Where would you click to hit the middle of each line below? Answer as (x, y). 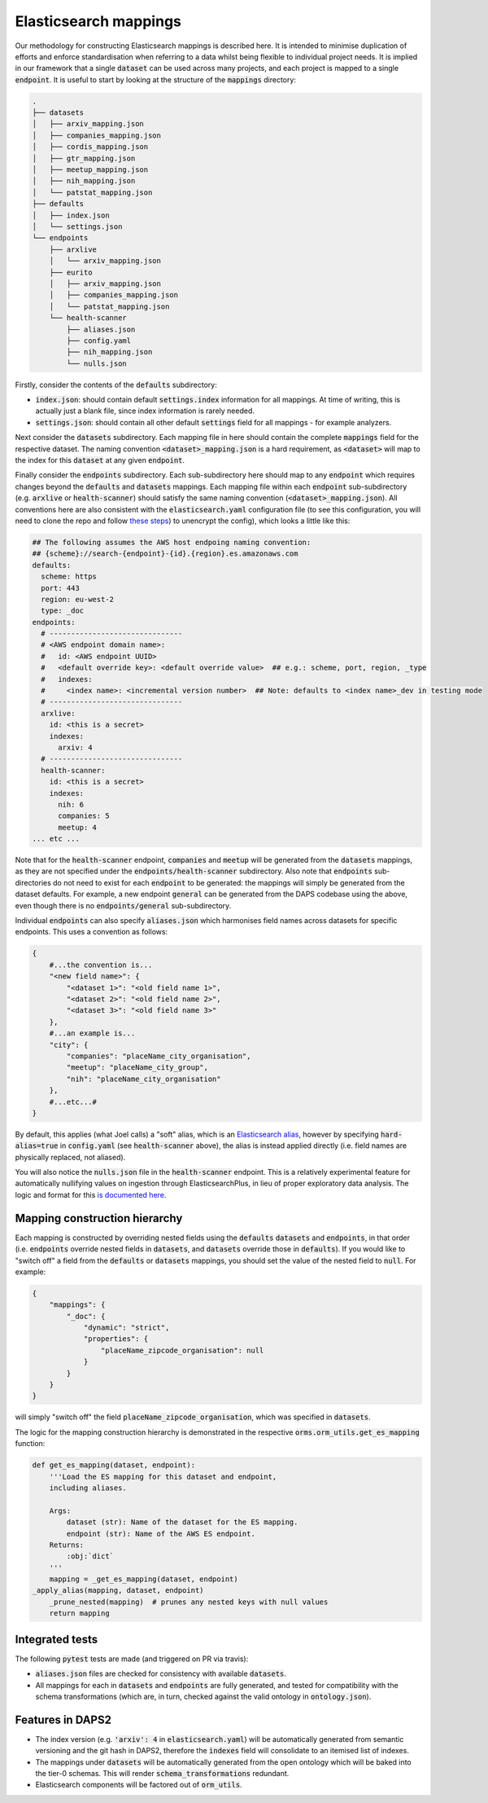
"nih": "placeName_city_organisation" (144, 1079)
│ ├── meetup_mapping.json (90, 170)
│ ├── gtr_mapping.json (84, 158)
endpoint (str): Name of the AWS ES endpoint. (161, 1533)
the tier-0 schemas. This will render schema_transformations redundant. (162, 1773)
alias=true (37, 1146)
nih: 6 (71, 804)
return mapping (79, 1614)
